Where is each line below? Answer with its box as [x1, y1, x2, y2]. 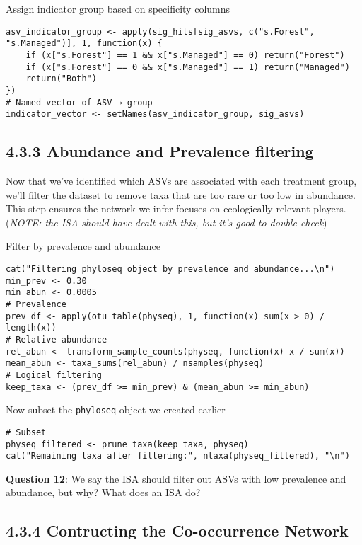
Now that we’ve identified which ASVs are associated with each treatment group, [6, 173, 357, 188]
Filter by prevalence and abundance [6, 239, 160, 253]
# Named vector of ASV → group [6, 97, 153, 108]
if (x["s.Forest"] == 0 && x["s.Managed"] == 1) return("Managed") [25, 62, 350, 72]
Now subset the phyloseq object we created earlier [6, 402, 226, 417]
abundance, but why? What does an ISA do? [6, 485, 201, 500]
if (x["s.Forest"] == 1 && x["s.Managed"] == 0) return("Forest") [25, 50, 345, 60]
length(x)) [6, 323, 57, 333]
